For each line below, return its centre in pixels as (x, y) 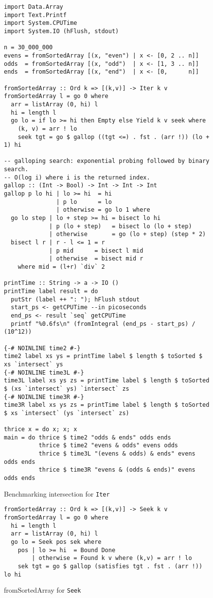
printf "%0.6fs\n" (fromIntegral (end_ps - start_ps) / (103, 324)
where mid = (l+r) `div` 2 (61, 267)
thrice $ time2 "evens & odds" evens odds (108, 446)
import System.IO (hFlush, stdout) (62, 31)
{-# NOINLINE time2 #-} (42, 348)
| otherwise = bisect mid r (96, 259)
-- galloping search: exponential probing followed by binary (107, 161)
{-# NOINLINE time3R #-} (44, 397)
